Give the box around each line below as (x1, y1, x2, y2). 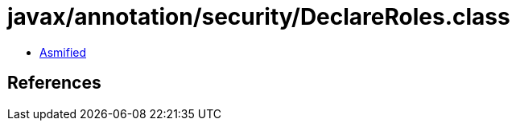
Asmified (39, 45, 87, 59)
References (7, 73, 101, 93)
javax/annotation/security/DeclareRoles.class (7, 3, 510, 30)
